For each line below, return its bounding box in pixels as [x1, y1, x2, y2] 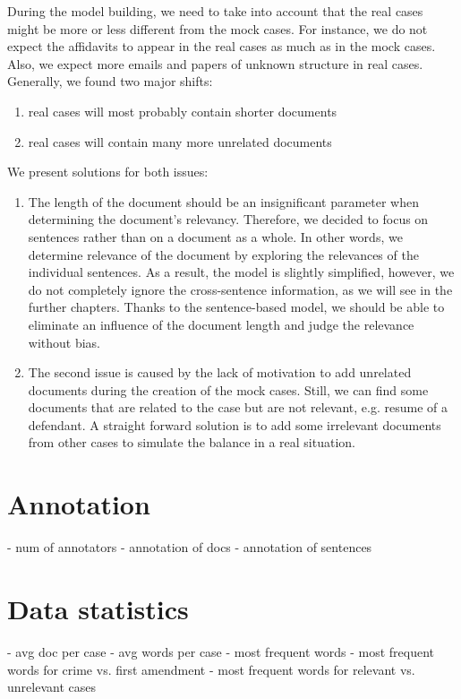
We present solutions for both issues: [7, 162, 209, 181]
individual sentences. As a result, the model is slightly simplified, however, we [28, 263, 455, 281]
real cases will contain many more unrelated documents [28, 132, 332, 151]
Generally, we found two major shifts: [7, 72, 213, 91]
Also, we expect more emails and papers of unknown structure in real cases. [7, 54, 423, 73]
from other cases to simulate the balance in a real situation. [28, 433, 355, 452]
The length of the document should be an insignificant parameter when [28, 192, 419, 211]
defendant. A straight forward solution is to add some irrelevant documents [28, 415, 441, 434]
